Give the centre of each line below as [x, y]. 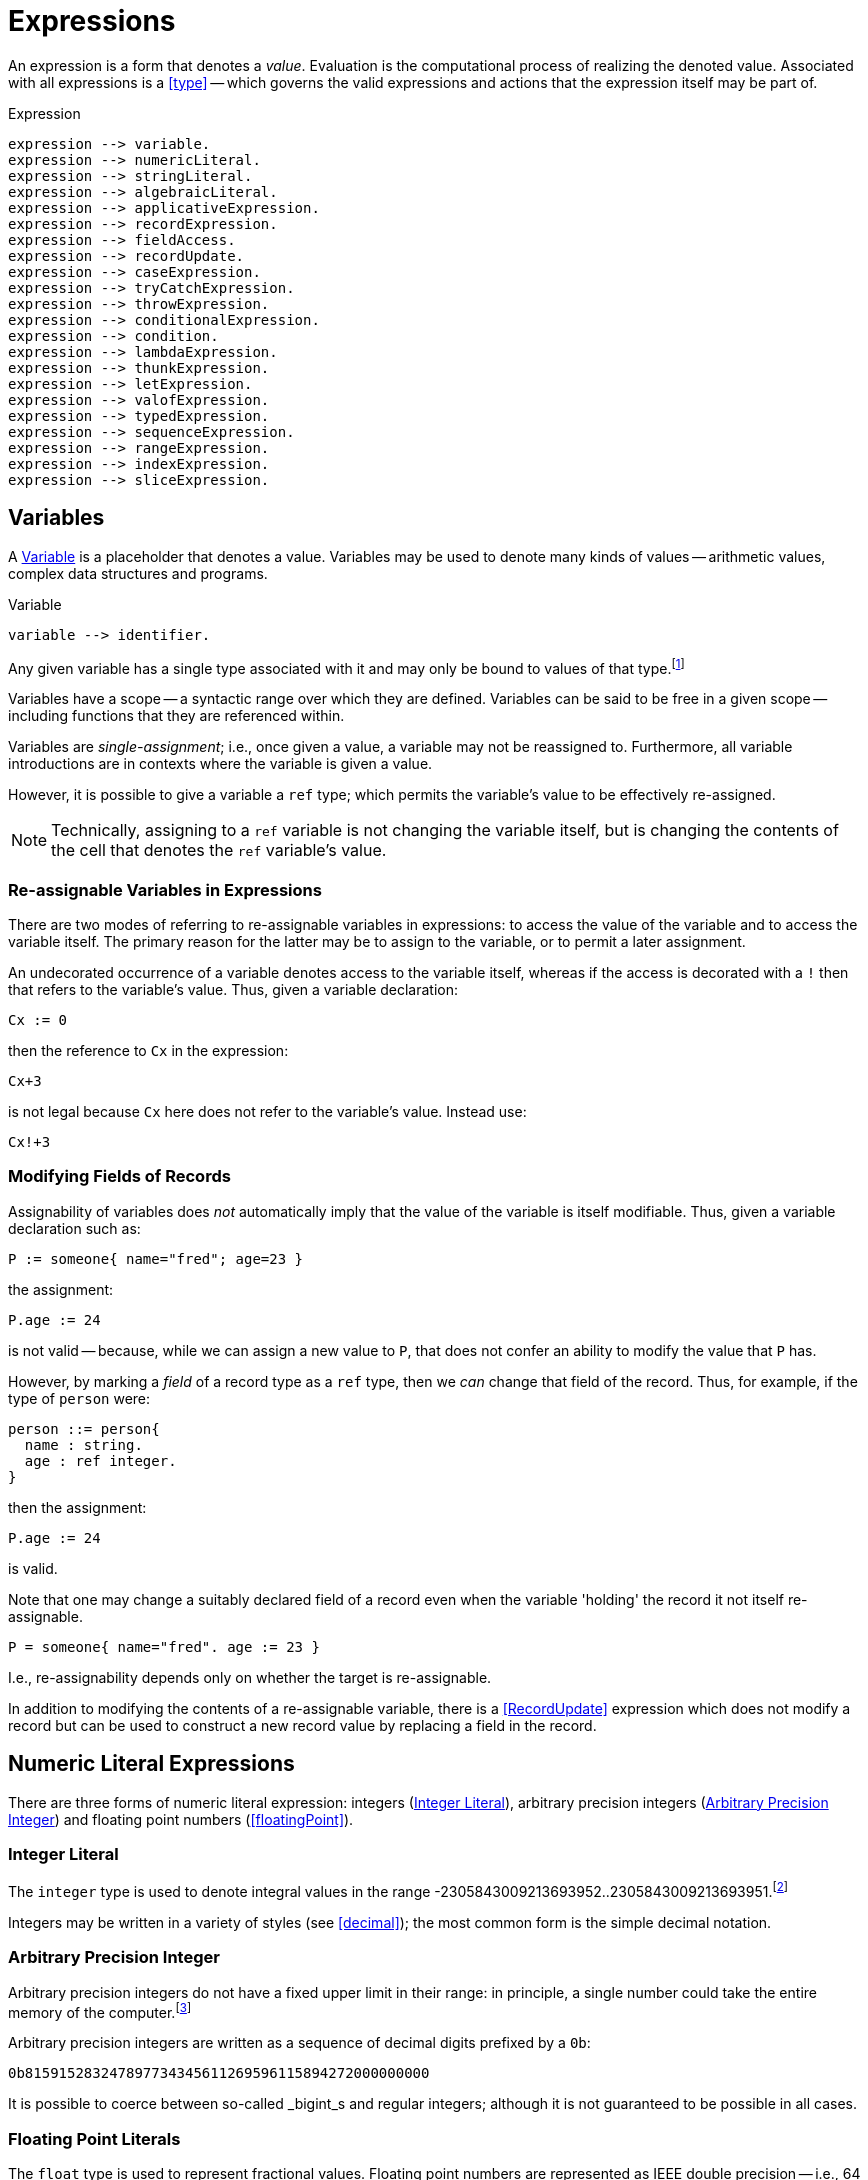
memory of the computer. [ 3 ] [100, 2010]
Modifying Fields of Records [119, 1176]
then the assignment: [77, 1507]
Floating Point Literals [94, 2138]
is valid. [33, 1568]
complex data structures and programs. [138, 573]
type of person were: [79, 1398]
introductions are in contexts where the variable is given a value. [220, 764]
